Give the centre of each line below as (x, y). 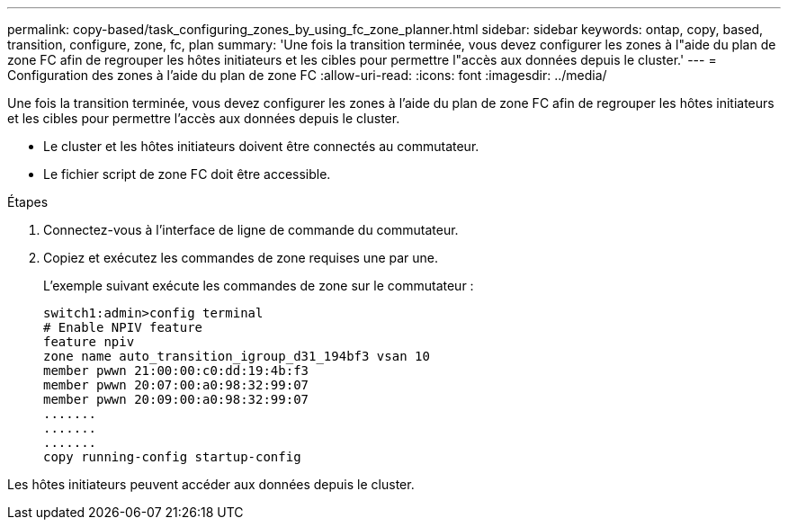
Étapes (28, 202)
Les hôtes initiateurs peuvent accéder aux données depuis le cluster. (211, 484)
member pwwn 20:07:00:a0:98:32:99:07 (176, 385)
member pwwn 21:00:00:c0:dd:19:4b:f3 (176, 371)
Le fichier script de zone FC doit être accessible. (187, 174)
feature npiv (89, 342)
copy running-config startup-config (172, 457)
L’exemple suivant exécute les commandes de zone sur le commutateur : (259, 286)
